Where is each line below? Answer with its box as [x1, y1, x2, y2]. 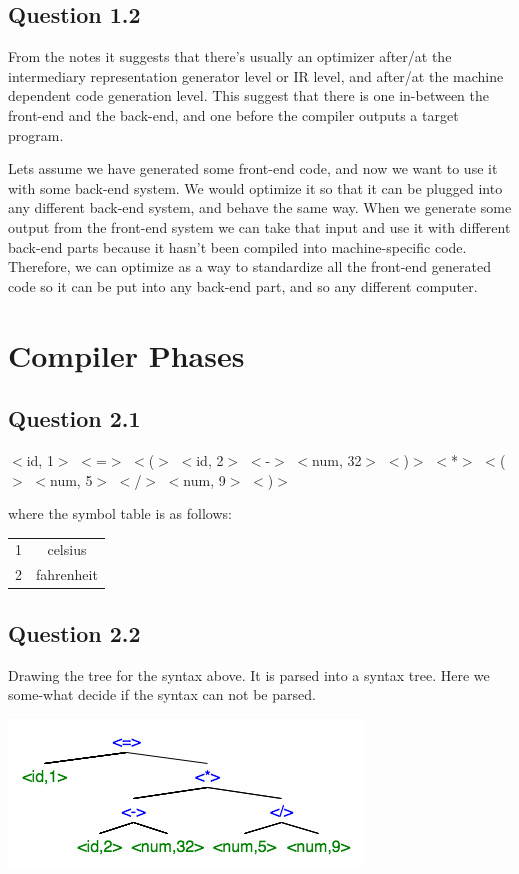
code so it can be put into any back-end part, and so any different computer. [8, 275, 478, 296]
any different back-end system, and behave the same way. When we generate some [8, 197, 512, 218]
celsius [47, 539, 87, 560]
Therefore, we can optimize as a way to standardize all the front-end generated [8, 256, 491, 277]
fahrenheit [36, 564, 98, 585]
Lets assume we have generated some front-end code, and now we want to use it [8, 158, 498, 179]
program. [8, 124, 64, 145]
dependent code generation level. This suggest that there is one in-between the [8, 85, 490, 106]
